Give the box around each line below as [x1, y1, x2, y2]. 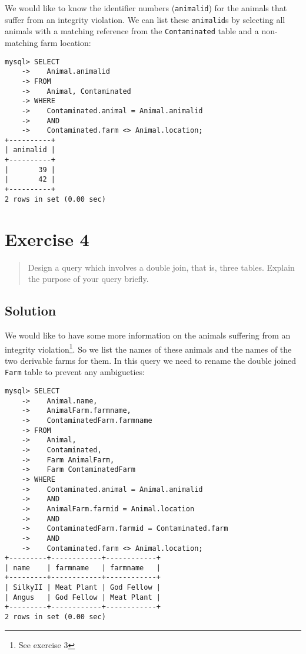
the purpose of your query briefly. [28, 272, 149, 285]
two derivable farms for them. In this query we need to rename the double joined [5, 354, 296, 366]
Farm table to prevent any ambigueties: [5, 366, 145, 378]
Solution [5, 301, 56, 320]
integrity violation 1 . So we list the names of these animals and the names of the [5, 341, 292, 355]
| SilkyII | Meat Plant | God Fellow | [5, 583, 161, 592]
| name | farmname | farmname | [5, 563, 161, 572]
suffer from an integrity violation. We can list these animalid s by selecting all [5, 13, 285, 25]
